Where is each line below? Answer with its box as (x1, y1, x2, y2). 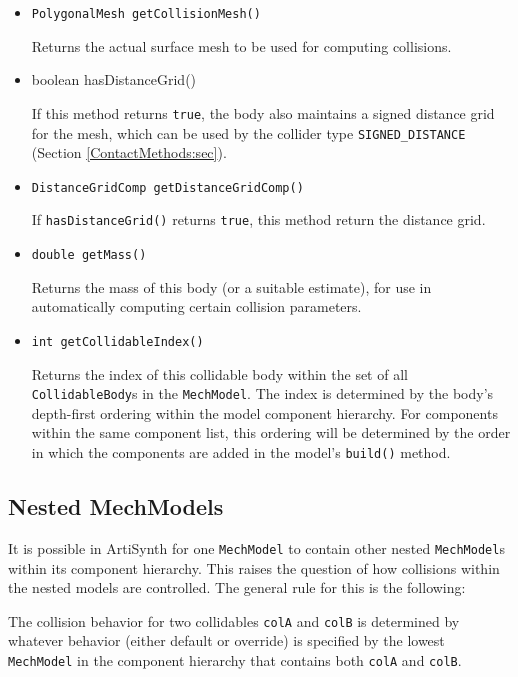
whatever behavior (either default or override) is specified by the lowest (8, 630, 445, 651)
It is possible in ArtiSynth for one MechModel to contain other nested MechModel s (8, 537, 505, 558)
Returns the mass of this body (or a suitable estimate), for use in (31, 276, 432, 297)
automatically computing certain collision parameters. (31, 296, 362, 317)
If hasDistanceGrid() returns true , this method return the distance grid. (31, 209, 486, 230)
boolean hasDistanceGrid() (31, 69, 197, 90)
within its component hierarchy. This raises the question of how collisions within (8, 557, 500, 578)
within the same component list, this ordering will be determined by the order (31, 422, 511, 443)
